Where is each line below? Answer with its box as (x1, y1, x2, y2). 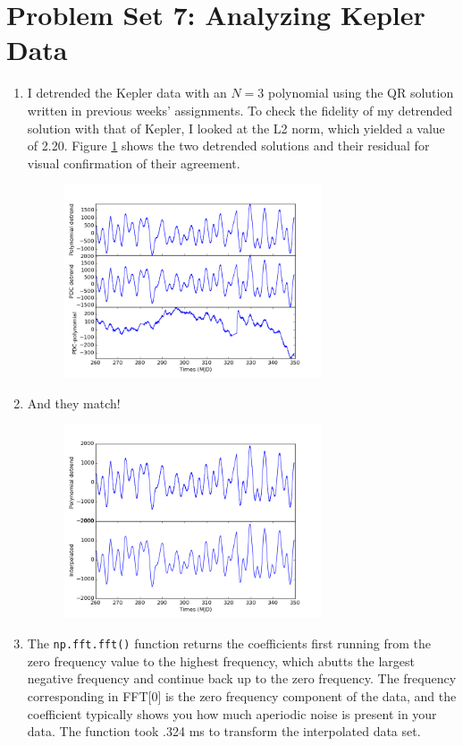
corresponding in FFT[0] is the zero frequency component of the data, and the (27, 686, 457, 705)
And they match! (27, 393, 121, 412)
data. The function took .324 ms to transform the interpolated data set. (27, 722, 421, 741)
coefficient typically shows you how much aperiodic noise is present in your (27, 704, 437, 723)
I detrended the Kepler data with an (27, 83, 227, 102)
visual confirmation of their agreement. (27, 153, 240, 172)
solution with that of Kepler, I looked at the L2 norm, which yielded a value (27, 118, 445, 137)
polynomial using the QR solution (267, 83, 454, 102)
